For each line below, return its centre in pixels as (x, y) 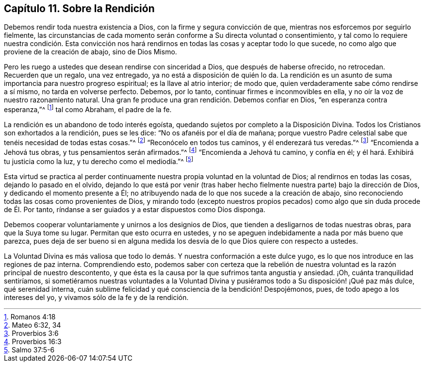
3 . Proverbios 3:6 (31, 333)
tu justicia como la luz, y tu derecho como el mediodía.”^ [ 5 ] (99, 161)
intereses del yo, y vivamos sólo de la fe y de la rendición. (96, 298)
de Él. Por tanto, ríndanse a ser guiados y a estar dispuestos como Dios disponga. (135, 210)
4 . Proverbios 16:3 (33, 342)
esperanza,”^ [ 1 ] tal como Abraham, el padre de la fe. (88, 109)
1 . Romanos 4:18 (30, 317)
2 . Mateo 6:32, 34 (33, 325)
